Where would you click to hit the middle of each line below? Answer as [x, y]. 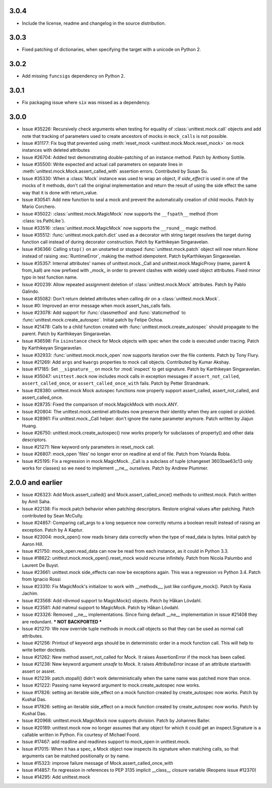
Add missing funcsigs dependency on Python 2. [74, 76]
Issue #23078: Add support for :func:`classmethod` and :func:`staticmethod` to [104, 312]
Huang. [29, 426]
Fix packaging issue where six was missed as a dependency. [86, 102]
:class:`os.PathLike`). [44, 221]
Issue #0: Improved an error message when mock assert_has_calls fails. [96, 305]
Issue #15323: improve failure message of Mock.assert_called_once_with [97, 763]
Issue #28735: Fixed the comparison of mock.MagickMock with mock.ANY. [100, 404]
